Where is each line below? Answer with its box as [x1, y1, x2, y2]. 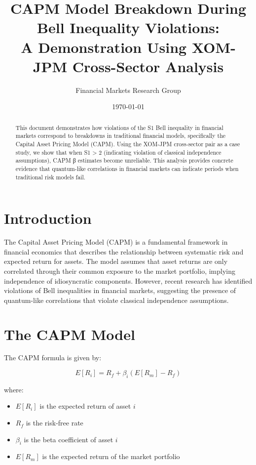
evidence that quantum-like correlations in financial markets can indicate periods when [15, 164, 239, 172]
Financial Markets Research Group [75, 85, 181, 95]
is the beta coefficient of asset [24, 434, 113, 444]
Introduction [4, 208, 92, 228]
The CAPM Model [4, 324, 135, 344]
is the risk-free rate [26, 418, 83, 428]
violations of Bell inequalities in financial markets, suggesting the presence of [4, 285, 236, 296]
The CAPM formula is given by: [4, 352, 102, 363]
